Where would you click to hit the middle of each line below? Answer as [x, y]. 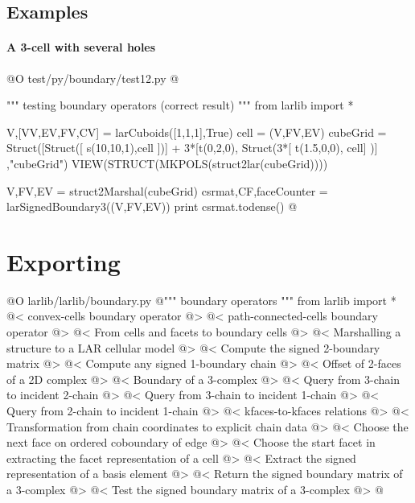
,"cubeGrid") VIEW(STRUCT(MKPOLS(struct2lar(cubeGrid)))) [167, 163]
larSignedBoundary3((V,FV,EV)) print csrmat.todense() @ [152, 206]
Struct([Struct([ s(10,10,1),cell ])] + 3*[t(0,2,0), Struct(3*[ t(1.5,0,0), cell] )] [192, 148]
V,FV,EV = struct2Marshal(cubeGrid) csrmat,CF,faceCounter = [167, 190]
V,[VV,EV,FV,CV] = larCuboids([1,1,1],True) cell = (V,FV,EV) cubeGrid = [197, 132]
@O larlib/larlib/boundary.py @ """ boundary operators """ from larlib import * [201, 300]
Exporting [64, 261]
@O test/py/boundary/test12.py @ [93, 78]
